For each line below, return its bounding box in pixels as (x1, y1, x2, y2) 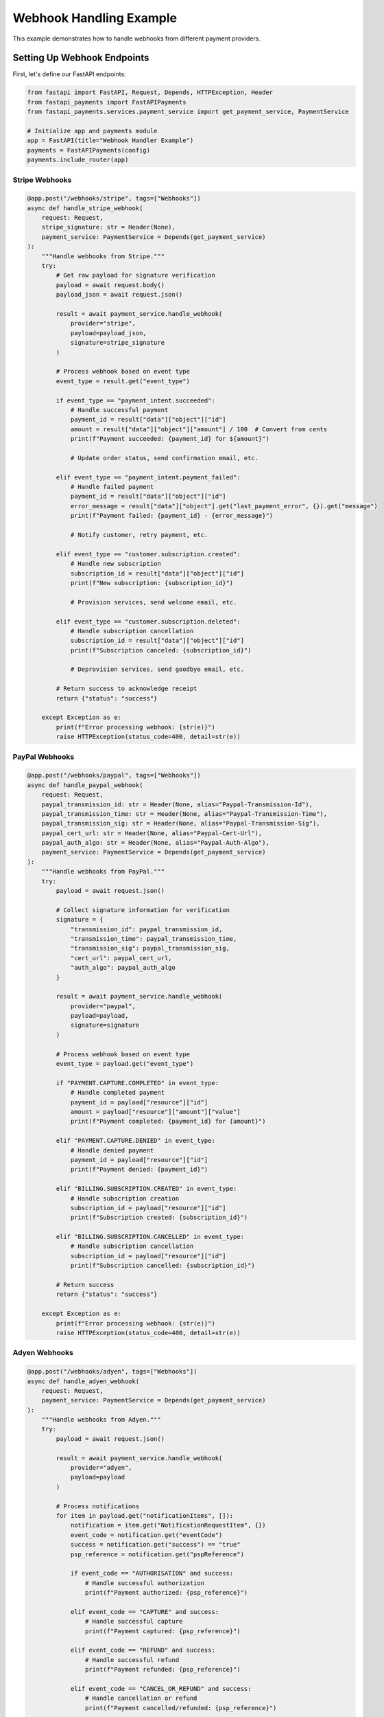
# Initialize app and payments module (27, 127, 158, 135)
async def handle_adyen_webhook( (27, 1377, 140, 1385)
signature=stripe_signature (70, 339, 165, 347)
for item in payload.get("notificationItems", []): (56, 1512, 234, 1519)
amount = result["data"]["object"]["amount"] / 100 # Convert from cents (70, 425, 328, 433)
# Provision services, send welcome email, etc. (70, 598, 237, 606)
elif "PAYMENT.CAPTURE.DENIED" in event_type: (56, 1137, 215, 1145)
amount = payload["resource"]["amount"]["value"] (70, 1108, 241, 1115)
